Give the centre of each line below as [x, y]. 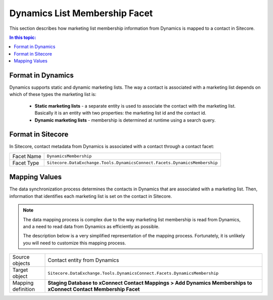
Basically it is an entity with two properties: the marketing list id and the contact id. [121, 113]
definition [24, 289]
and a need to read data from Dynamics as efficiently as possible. [91, 226]
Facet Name [27, 156]
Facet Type [26, 163]
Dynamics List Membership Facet [81, 13]
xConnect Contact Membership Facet [94, 289]
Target [20, 270]
